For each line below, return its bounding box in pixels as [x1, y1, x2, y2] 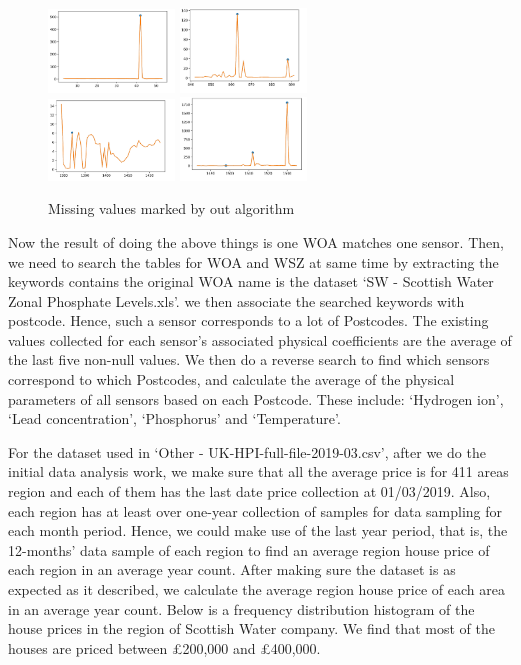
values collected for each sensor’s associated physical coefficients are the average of [8, 329, 512, 350]
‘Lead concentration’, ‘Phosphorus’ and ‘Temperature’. [8, 408, 341, 429]
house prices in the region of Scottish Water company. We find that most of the [8, 618, 495, 639]
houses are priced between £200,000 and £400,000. [8, 637, 321, 658]
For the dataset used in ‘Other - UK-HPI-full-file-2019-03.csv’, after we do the [8, 441, 486, 462]
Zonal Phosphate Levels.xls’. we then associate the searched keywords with [8, 290, 465, 311]
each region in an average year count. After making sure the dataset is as [8, 559, 456, 580]
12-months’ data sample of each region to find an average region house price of [8, 539, 490, 560]
